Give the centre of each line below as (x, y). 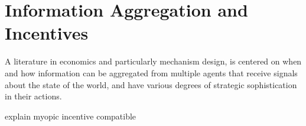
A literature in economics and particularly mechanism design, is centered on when (153, 61)
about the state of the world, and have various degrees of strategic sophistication (151, 84)
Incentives (47, 33)
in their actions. (33, 96)
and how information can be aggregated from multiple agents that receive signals (151, 72)
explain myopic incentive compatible (71, 116)
